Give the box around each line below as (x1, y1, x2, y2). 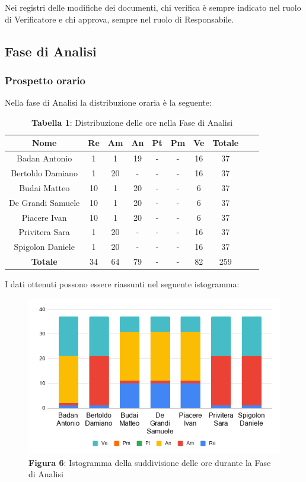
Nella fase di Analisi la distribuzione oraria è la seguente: (5, 96, 212, 109)
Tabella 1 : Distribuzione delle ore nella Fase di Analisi (31, 116, 233, 128)
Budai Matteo (19, 181, 70, 194)
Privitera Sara (18, 226, 70, 238)
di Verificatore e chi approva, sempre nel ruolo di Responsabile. (5, 12, 234, 25)
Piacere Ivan (21, 211, 67, 223)
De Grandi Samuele (9, 196, 80, 208)
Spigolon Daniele (14, 240, 75, 253)
